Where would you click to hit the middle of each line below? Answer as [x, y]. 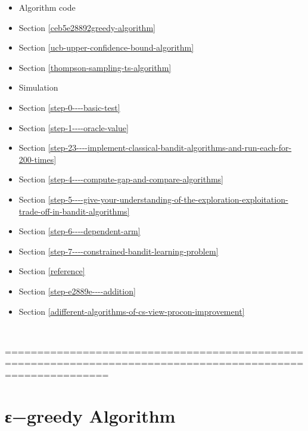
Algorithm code [47, 7]
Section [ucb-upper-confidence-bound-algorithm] [106, 47]
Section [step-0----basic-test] [69, 107]
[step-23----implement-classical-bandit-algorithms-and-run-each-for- [170, 148]
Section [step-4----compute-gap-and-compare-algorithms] [121, 179]
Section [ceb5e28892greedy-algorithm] [87, 27]
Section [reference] [52, 271]
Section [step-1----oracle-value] [74, 127]
